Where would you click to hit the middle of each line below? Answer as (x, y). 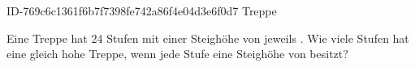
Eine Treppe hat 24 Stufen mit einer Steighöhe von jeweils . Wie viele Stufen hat (208, 38)
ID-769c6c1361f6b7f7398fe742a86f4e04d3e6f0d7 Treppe (142, 10)
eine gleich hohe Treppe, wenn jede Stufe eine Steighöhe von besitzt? (177, 54)
